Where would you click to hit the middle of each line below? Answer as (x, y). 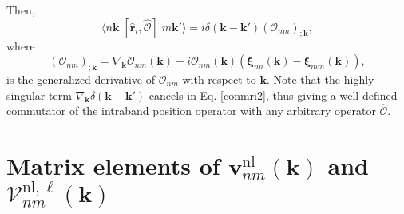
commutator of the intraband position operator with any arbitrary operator (191, 111)
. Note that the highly (320, 79)
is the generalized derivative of (81, 79)
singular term (39, 95)
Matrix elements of (113, 166)
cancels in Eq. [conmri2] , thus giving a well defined (273, 95)
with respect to (219, 79)
